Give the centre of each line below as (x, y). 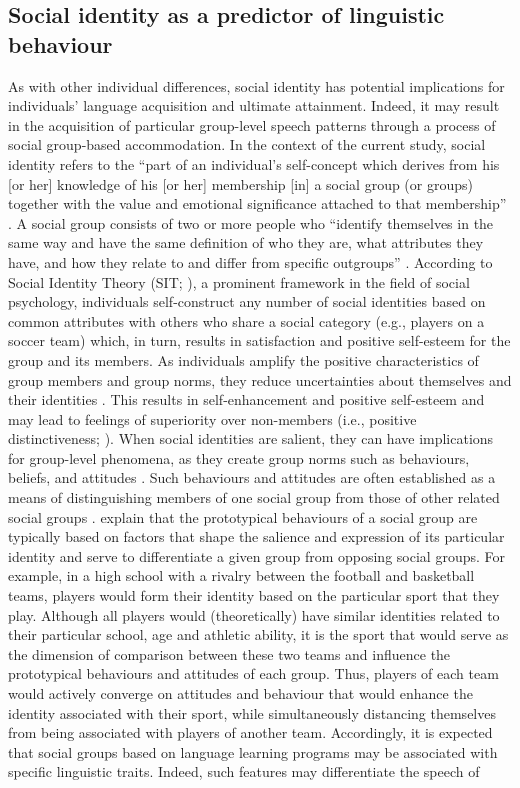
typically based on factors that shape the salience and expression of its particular (256, 536)
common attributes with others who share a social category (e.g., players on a (246, 320)
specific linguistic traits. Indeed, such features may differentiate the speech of (244, 771)
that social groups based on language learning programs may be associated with (253, 751)
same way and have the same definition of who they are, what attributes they (246, 242)
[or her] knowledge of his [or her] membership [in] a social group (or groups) (240, 183)
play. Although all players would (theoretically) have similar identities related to (254, 614)
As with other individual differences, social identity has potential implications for (256, 85)
